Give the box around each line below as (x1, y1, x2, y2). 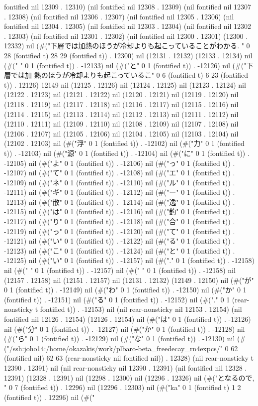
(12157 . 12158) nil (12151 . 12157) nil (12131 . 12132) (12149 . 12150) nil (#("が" (4, 274, 254, 285)
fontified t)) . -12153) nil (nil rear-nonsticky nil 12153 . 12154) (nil (40, 304, 242, 314)
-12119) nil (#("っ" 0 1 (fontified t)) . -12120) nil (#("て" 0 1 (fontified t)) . (4, 226, 235, 236)
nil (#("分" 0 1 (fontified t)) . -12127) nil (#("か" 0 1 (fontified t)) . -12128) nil (4, 323, 245, 334)
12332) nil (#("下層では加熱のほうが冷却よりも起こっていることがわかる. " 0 (4, 40, 250, 51)
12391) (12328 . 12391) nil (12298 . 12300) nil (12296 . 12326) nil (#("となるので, (4, 372, 255, 383)
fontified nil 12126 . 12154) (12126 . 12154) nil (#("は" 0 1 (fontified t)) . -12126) (4, 314, 251, 324)
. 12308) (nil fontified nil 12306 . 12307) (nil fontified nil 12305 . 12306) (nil (4, 11, 234, 21)
